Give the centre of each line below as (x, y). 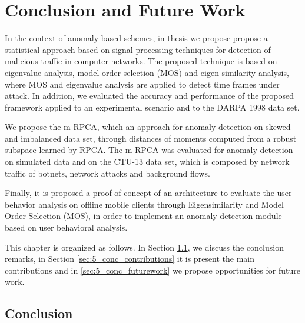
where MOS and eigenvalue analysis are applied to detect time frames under (142, 84)
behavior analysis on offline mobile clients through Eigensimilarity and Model (144, 204)
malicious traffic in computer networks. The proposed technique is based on (141, 61)
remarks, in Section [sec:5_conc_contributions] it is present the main (130, 259)
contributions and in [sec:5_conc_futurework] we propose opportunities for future (152, 270)
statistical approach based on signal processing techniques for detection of (138, 49)
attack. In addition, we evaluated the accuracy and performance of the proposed (150, 96)
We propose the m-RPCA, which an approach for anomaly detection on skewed (148, 127)
